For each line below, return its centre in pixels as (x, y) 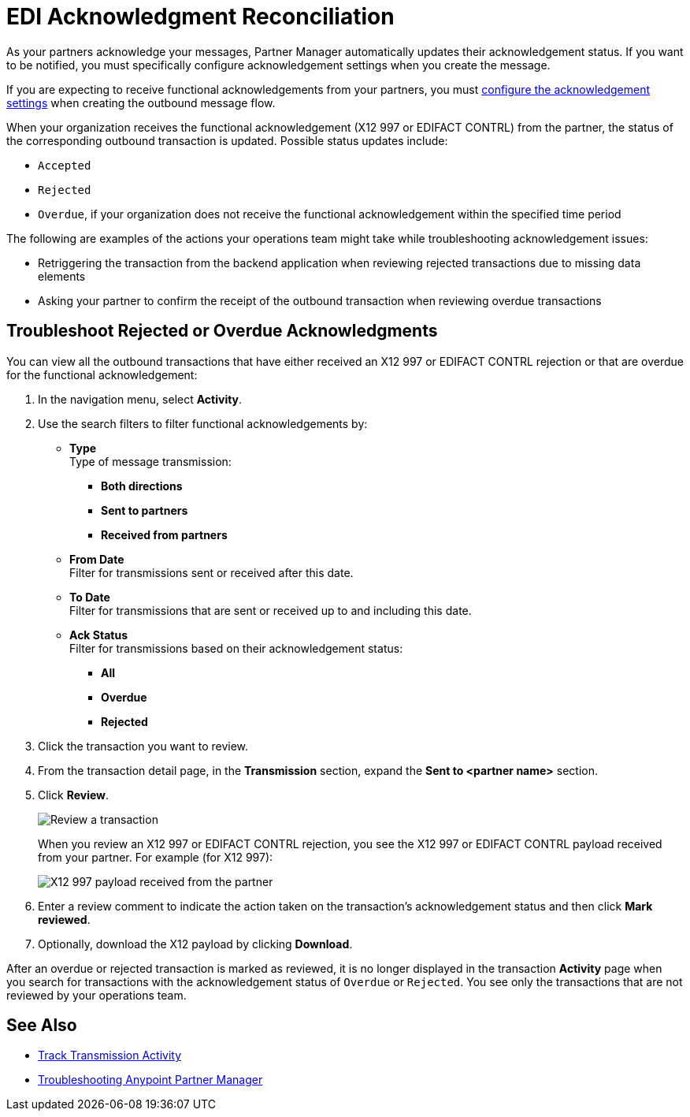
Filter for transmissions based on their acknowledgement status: (236, 648)
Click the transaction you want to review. (143, 746)
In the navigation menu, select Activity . (140, 399)
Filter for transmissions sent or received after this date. (211, 572)
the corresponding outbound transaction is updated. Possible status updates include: (227, 140)
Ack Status (98, 635)
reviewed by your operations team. (96, 995)
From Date (97, 559)
